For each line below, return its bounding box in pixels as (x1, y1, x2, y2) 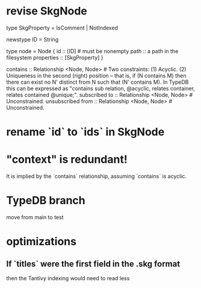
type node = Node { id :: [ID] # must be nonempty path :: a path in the (6, 47, 179, 55)
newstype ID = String (6, 36, 59, 43)
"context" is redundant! (6, 152, 128, 166)
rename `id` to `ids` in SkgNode (6, 125, 165, 139)
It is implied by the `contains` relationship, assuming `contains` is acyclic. (6, 173, 187, 180)
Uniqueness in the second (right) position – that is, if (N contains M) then (6, 72, 187, 79)
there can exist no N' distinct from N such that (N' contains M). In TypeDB (6, 78, 189, 86)
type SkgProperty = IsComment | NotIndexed (6, 24, 119, 31)
